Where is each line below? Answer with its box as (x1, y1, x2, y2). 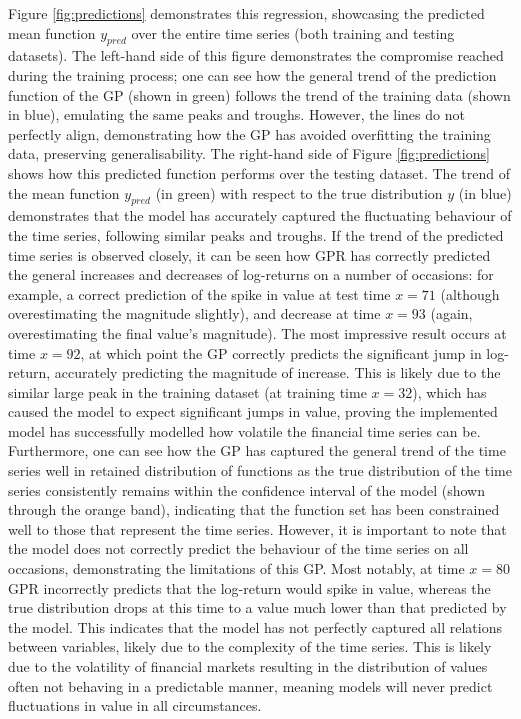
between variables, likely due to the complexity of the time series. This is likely (8, 636, 492, 657)
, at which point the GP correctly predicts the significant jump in (80, 342, 482, 363)
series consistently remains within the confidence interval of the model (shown (8, 479, 485, 500)
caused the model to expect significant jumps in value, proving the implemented (8, 401, 498, 422)
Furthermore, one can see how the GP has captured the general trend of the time (8, 440, 506, 461)
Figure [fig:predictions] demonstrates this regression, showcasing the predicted (8, 3, 485, 23)
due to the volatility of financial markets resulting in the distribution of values (8, 656, 488, 676)
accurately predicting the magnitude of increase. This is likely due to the (54, 362, 501, 383)
